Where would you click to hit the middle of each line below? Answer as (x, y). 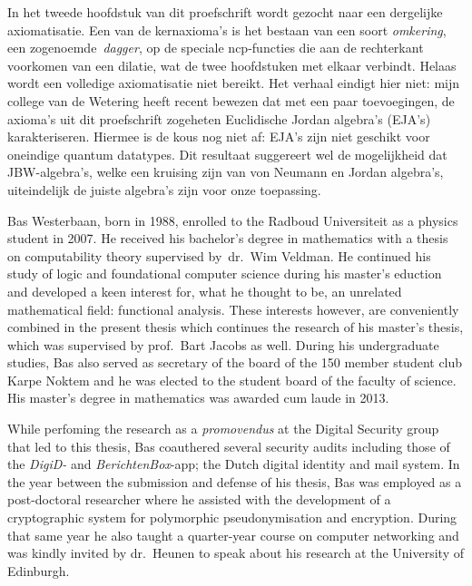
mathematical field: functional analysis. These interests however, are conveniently (233, 309)
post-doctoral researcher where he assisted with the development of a (199, 499)
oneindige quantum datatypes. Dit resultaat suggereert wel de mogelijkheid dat (227, 154)
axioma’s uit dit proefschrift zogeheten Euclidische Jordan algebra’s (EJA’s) (219, 118)
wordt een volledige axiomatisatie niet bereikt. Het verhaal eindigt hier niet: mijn (234, 83)
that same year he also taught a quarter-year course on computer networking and (233, 535)
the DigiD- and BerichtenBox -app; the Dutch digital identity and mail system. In (234, 464)
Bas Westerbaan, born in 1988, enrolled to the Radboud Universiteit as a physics (233, 220)
